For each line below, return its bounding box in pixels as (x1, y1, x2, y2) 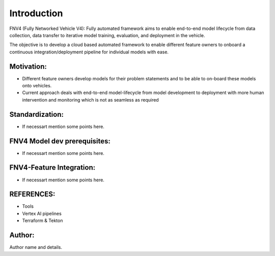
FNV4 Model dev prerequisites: (9, 137, 111, 145)
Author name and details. (9, 244, 62, 250)
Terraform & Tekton (22, 217, 63, 223)
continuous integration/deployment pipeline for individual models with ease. (9, 49, 169, 55)
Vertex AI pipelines (22, 210, 62, 216)
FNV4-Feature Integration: (9, 163, 96, 172)
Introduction (9, 8, 63, 19)
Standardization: (9, 110, 64, 119)
